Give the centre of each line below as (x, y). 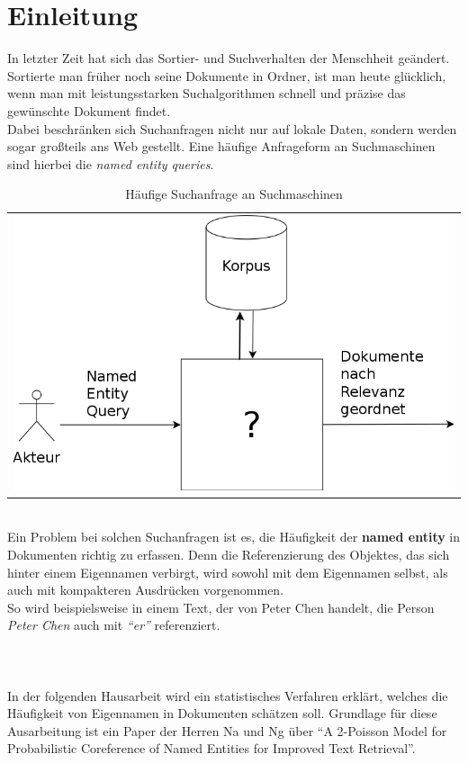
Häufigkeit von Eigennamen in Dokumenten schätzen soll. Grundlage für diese (222, 713)
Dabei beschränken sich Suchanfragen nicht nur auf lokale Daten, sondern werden (232, 128)
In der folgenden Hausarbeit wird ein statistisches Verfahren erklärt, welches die (228, 695)
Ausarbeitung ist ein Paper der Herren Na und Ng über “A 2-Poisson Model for (227, 730)
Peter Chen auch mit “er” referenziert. (114, 625)
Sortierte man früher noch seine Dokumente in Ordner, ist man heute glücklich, (227, 75)
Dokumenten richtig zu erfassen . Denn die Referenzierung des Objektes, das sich (229, 554)
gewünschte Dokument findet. (89, 110)
